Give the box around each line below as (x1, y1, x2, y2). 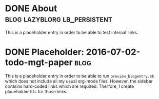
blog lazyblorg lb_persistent (5, 13, 113, 24)
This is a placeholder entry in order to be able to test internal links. (5, 29, 138, 35)
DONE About (5, 3, 58, 14)
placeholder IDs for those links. (5, 88, 68, 94)
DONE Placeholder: (5, 47, 84, 58)
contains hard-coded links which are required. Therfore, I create (5, 83, 134, 89)
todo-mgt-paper (5, 57, 73, 68)
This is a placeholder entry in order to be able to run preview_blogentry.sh (5, 73, 155, 79)
